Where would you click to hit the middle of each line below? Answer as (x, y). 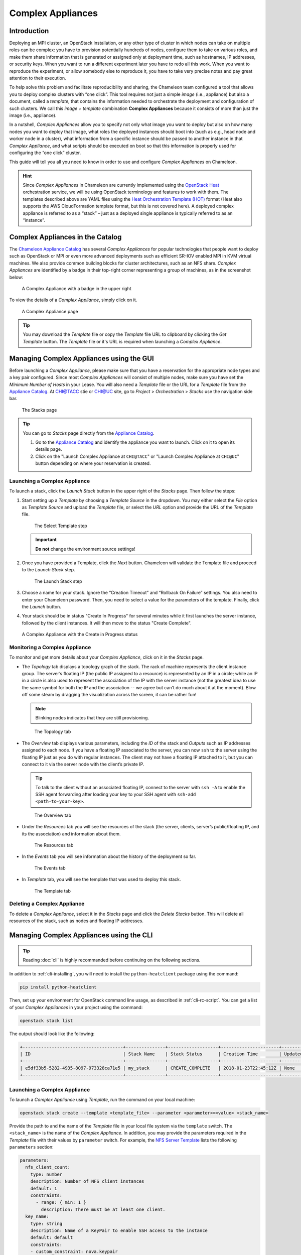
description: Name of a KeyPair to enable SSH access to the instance (119, 1230)
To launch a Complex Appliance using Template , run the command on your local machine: (102, 1099)
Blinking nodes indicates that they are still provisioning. (92, 717)
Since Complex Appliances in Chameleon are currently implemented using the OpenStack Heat (121, 185)
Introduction (29, 31)
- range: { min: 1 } (61, 1203)
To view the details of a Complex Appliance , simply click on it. (73, 300)
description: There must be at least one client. (103, 1209)
